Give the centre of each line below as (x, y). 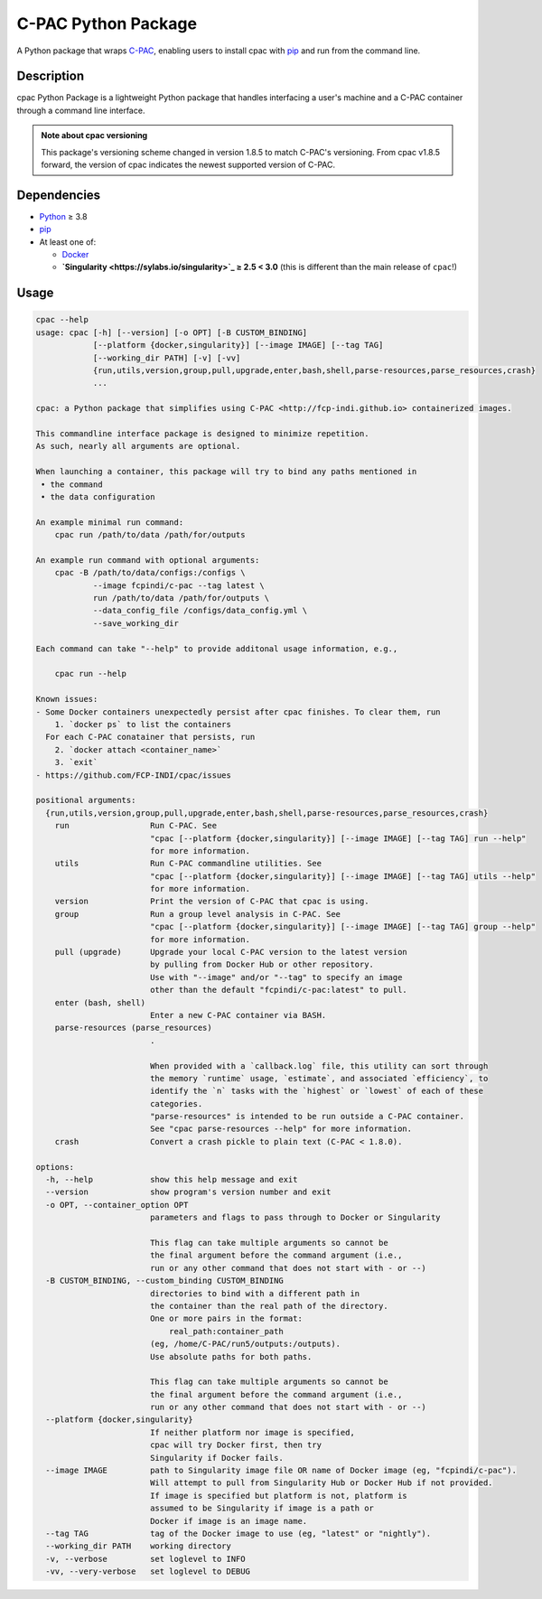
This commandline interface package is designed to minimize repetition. (202, 434)
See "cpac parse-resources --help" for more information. (281, 1129)
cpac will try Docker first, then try (236, 1445)
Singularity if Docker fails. (216, 1458)
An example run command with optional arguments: (148, 560)
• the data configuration (98, 496)
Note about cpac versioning (94, 136)
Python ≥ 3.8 (63, 216)
